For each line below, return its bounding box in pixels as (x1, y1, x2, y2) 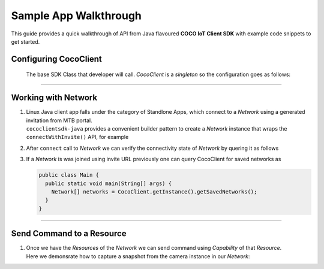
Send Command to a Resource (11, 228, 127, 239)
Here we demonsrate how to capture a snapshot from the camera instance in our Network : (26, 252, 250, 260)
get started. (11, 38, 40, 45)
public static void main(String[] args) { (45, 180, 172, 187)
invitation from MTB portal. (26, 117, 92, 124)
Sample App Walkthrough (11, 9, 142, 22)
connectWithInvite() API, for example (26, 134, 129, 141)
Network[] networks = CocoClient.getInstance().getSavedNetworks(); (51, 188, 257, 195)
